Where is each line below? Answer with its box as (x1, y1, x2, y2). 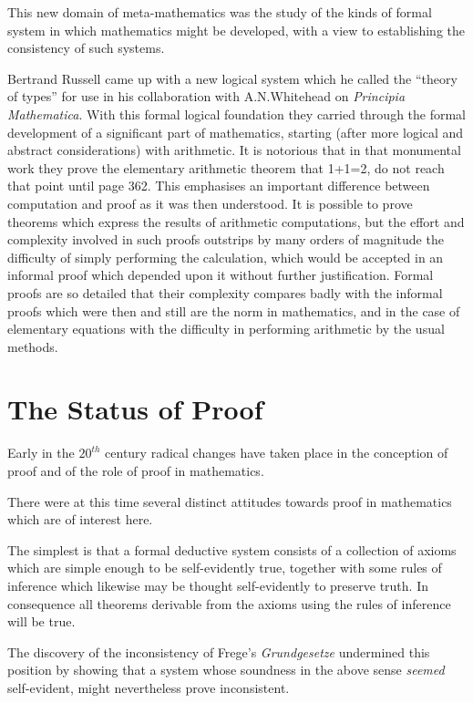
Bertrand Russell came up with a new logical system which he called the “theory (7, 68, 458, 88)
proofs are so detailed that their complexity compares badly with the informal (7, 283, 443, 302)
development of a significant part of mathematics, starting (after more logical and (7, 122, 464, 141)
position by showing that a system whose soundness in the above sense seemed (7, 660, 445, 679)
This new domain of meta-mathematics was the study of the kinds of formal (7, 3, 432, 21)
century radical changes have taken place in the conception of (105, 443, 448, 462)
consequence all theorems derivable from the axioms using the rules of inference (7, 594, 451, 613)
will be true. (7, 612, 76, 631)
